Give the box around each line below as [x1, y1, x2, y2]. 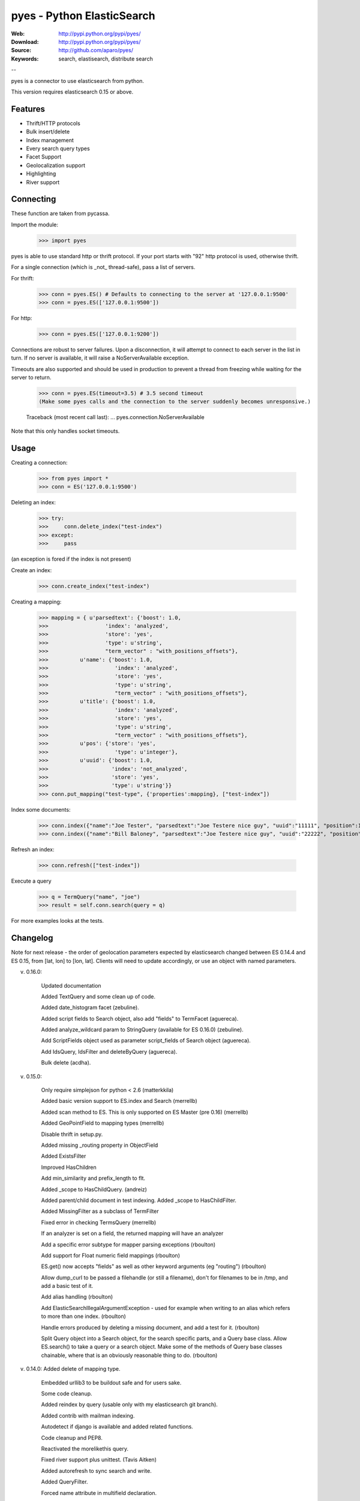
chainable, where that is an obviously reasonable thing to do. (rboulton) [41, 1352, 218, 1359]
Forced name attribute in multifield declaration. [41, 1489, 157, 1496]
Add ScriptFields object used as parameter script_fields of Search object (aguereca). [41, 1037, 251, 1044]
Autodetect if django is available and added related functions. [41, 1423, 193, 1430]
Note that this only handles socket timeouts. [11, 427, 120, 435]
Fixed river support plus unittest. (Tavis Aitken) [41, 1456, 157, 1463]
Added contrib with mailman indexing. [41, 1412, 135, 1419]
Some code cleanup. [41, 1390, 92, 1397]
